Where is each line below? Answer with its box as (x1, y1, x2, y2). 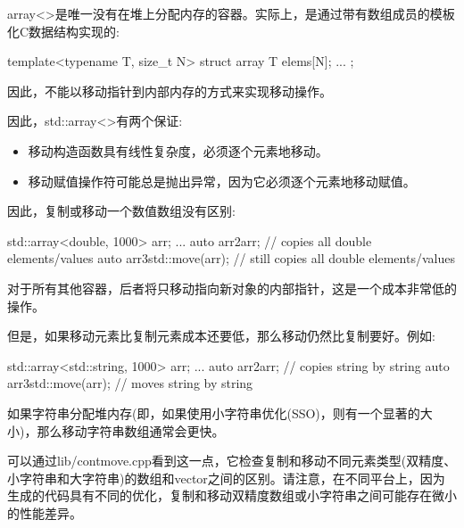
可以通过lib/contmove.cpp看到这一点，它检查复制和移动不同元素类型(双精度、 (7, 451, 457, 470)
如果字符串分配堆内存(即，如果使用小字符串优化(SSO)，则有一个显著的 (7, 403, 420, 422)
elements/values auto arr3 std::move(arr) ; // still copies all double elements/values (7, 249, 455, 268)
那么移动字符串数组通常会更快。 (37, 421, 225, 440)
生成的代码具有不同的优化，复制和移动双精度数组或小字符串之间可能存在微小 (7, 486, 457, 505)
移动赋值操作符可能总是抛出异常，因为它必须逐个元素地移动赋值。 (28, 171, 416, 190)
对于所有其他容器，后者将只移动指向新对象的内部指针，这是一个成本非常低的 (7, 278, 457, 297)
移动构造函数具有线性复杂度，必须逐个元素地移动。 (28, 141, 328, 160)
